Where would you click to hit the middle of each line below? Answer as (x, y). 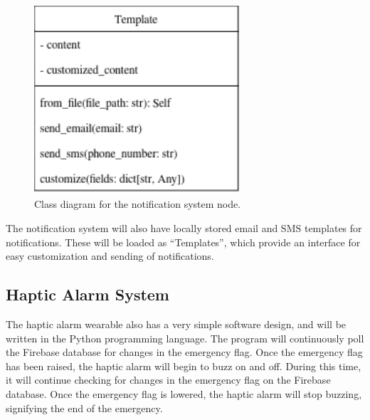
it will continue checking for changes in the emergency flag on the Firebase (168, 380)
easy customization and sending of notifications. (110, 256)
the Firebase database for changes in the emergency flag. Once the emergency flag (184, 352)
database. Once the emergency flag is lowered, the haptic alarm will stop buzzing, (184, 393)
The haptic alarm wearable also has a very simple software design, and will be (176, 324)
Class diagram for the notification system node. (138, 204)
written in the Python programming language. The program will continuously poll (185, 338)
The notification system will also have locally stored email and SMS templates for (184, 227)
